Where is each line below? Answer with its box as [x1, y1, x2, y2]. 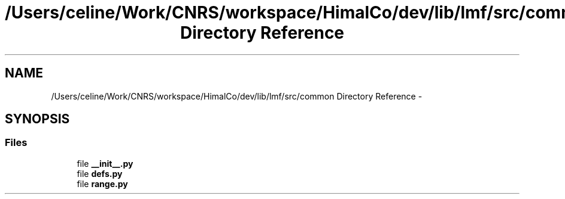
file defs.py [77, 168, 123, 179]
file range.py [77, 178, 128, 189]
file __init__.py [77, 158, 133, 169]
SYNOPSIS [5, 111, 70, 127]
